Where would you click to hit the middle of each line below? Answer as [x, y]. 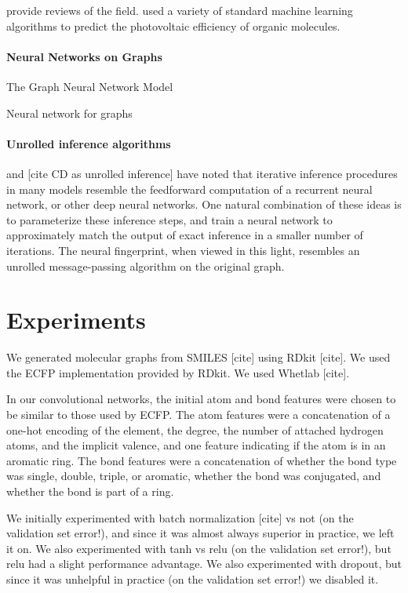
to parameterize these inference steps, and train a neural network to [169, 219]
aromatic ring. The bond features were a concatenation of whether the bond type [202, 460]
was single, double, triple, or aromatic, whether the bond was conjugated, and [194, 476]
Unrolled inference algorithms [89, 143]
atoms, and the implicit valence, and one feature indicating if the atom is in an [196, 445]
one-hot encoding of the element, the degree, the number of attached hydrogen [195, 429]
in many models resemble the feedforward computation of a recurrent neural [189, 189]
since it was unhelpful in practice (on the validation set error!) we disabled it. [193, 578]
